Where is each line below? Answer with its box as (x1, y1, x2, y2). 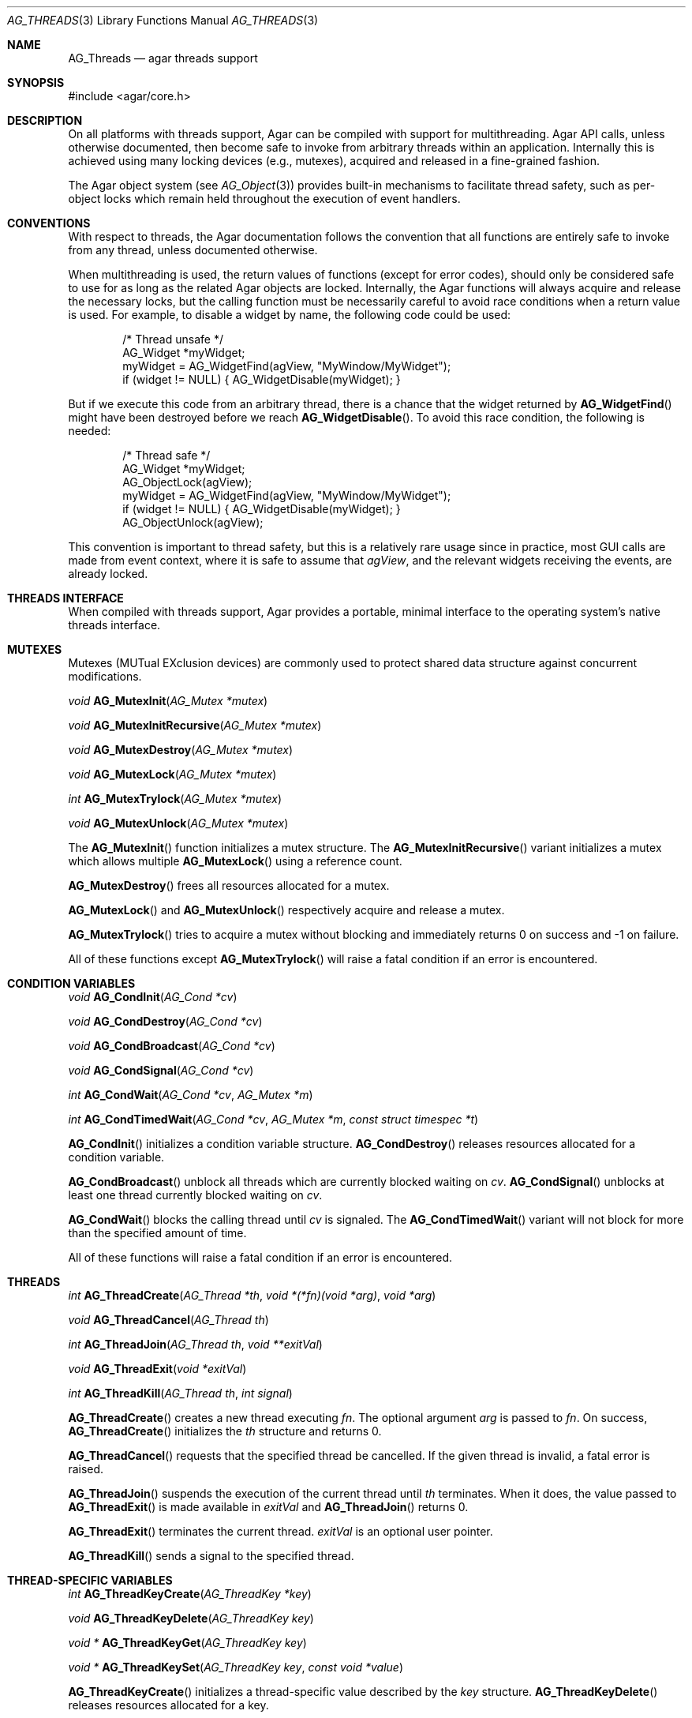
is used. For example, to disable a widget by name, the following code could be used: (68, 308, 511, 321)
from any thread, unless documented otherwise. (68, 243, 318, 257)
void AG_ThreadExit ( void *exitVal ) (68, 1362, 247, 1375)
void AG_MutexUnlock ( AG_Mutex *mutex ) (68, 816, 289, 830)
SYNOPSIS (7, 76, 65, 89)
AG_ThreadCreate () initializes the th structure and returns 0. (68, 1424, 382, 1438)
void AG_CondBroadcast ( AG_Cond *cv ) (68, 1039, 275, 1052)
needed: (68, 424, 111, 437)
